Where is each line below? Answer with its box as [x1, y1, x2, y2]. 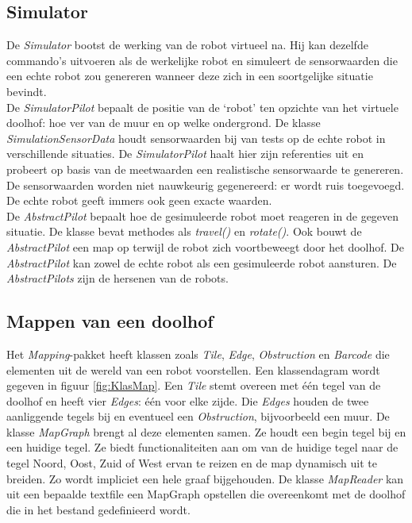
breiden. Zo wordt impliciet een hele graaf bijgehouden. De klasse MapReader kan [6, 470, 404, 486]
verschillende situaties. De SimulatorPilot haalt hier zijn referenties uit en [6, 145, 364, 162]
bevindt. [6, 83, 47, 99]
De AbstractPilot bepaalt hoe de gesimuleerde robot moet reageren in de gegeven [6, 207, 399, 224]
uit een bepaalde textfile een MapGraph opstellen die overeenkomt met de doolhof [6, 486, 406, 502]
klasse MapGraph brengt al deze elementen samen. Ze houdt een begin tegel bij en [6, 423, 406, 440]
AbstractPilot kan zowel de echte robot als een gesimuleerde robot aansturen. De [6, 254, 397, 271]
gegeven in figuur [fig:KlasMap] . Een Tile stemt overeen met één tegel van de [6, 377, 381, 394]
